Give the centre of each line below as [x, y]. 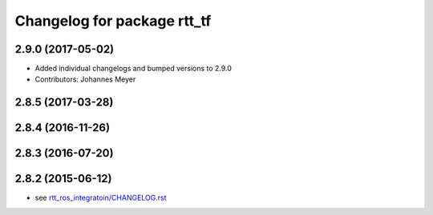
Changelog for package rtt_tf [113, 21]
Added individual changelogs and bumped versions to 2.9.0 [134, 69]
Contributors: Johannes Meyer [85, 79]
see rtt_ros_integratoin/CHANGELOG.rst [101, 198]
